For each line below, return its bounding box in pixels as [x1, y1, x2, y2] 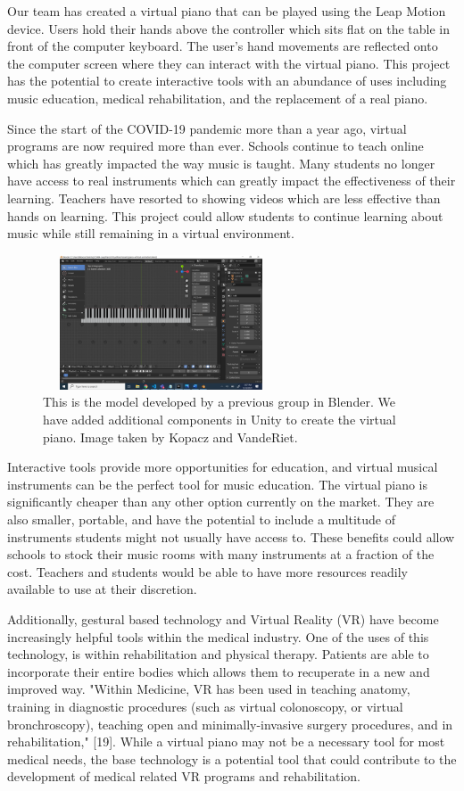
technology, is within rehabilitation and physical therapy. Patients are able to [7, 645, 429, 663]
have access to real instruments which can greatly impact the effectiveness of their [7, 171, 456, 190]
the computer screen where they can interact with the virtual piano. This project [7, 54, 451, 72]
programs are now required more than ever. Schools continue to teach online [7, 136, 424, 155]
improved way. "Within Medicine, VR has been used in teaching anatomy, [7, 680, 410, 698]
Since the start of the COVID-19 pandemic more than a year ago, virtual [7, 119, 407, 137]
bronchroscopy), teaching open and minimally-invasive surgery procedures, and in [7, 714, 453, 733]
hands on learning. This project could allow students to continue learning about [7, 206, 443, 225]
